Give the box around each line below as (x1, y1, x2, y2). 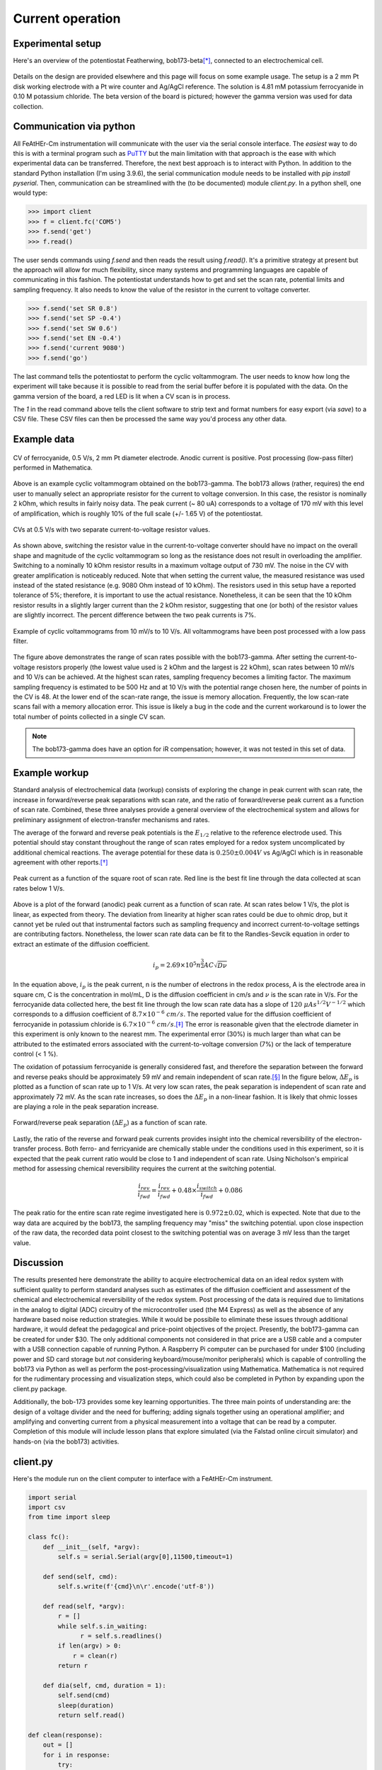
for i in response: (42, 1751, 111, 1759)
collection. (13, 102, 44, 110)
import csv (28, 1503, 66, 1511)
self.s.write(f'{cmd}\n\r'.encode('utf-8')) (57, 1582, 215, 1591)
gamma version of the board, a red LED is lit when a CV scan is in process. (13, 392, 231, 400)
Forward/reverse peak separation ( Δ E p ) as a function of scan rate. (13, 1119, 208, 1129)
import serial (28, 1493, 77, 1501)
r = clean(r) (72, 1652, 118, 1660)
